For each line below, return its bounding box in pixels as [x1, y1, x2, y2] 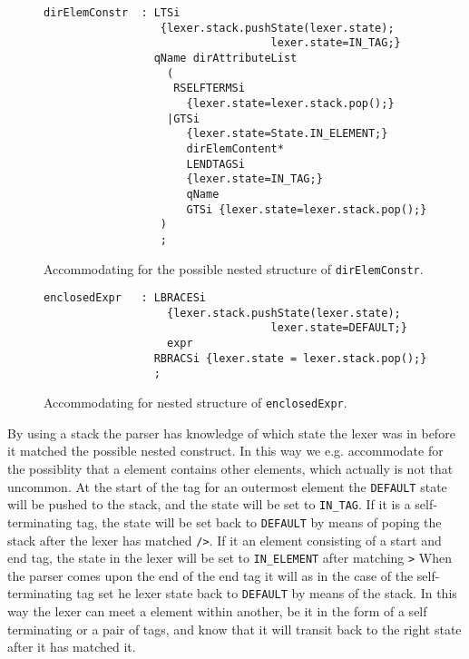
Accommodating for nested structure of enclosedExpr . [44, 393, 347, 412]
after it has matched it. [7, 637, 136, 656]
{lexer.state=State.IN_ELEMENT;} [186, 127, 388, 141]
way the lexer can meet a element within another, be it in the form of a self [7, 602, 427, 621]
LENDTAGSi [186, 157, 245, 171]
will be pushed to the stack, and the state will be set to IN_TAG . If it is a [7, 495, 411, 514]
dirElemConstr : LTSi [44, 6, 181, 19]
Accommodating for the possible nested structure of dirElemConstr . [44, 259, 424, 278]
